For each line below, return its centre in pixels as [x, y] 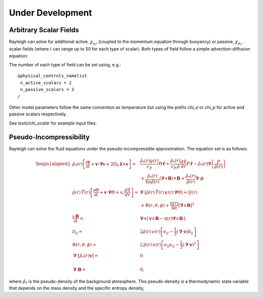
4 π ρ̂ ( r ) [152, 182]
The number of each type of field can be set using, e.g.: [65, 65]
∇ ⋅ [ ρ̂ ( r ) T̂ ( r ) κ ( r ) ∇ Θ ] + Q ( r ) [168, 192]
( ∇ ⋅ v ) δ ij [185, 232]
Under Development [50, 13]
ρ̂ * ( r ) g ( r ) [149, 161]
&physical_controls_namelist [52, 76]
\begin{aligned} [53, 164]
